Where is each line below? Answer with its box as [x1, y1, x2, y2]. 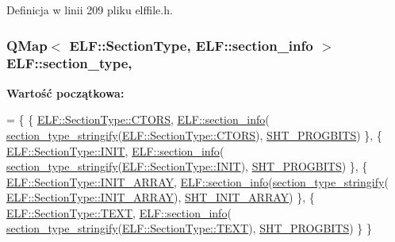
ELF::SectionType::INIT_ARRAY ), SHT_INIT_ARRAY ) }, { [6, 189, 315, 206]
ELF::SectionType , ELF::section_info [69, 35, 313, 55]
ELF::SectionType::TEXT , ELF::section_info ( [6, 204, 232, 221]
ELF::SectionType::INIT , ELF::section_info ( [6, 142, 224, 159]
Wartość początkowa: [6, 84, 125, 101]
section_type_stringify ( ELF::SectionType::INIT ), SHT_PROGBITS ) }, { [6, 158, 368, 175]
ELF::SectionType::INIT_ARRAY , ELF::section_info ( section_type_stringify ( [6, 173, 389, 190]
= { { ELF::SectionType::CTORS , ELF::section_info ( [6, 111, 270, 128]
